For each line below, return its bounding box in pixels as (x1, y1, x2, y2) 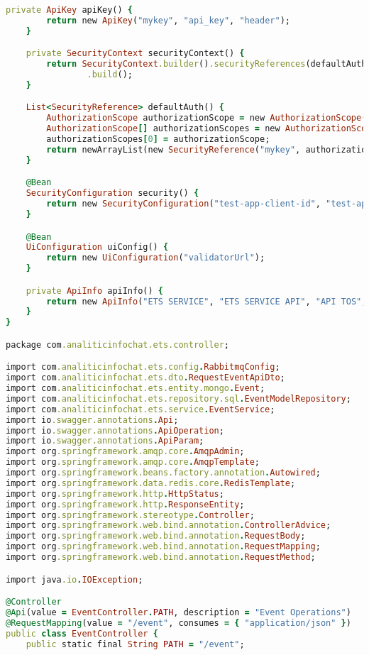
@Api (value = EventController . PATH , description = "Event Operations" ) (6, 607, 351, 618)
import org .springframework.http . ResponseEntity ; (6, 499, 245, 510)
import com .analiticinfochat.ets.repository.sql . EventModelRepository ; (6, 393, 351, 404)
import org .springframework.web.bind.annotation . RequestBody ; (6, 531, 306, 541)
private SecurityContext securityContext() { (26, 48, 245, 59)
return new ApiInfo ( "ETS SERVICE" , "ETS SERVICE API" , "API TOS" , (46, 296, 367, 307)
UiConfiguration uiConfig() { (26, 242, 169, 253)
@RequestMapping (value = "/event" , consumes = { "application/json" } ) (6, 617, 351, 628)
